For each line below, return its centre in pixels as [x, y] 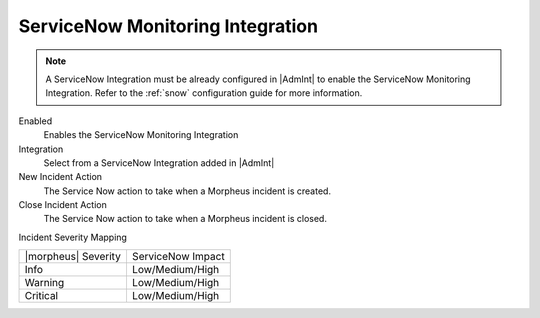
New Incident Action [60, 177]
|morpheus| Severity [73, 257]
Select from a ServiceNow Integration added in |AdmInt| [159, 162]
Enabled [35, 121]
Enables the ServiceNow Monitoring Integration [141, 135]
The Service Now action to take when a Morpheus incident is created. [187, 191]
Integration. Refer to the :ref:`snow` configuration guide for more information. [204, 93]
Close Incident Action [62, 205]
